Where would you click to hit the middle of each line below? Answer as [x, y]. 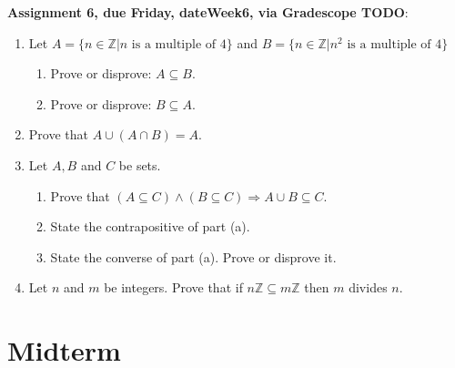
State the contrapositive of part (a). [150, 226]
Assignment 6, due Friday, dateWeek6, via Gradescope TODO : [208, 12]
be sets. [140, 164]
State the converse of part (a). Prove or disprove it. [193, 256]
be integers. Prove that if [173, 287]
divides [368, 287]
